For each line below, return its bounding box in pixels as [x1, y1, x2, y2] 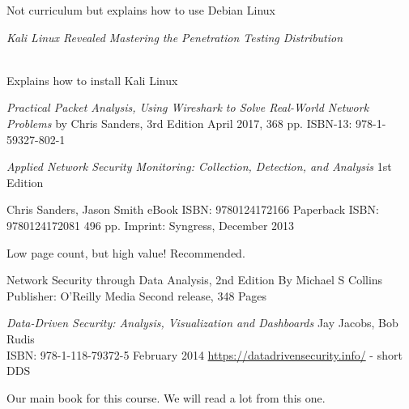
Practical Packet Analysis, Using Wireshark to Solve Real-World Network [6, 99, 369, 116]
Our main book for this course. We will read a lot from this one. [6, 389, 326, 406]
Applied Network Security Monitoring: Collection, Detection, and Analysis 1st [6, 158, 392, 175]
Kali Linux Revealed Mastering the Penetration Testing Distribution [6, 28, 343, 45]
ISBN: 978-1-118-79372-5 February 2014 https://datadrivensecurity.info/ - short [6, 346, 403, 363]
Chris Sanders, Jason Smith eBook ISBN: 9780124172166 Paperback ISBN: [6, 201, 379, 218]
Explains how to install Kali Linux [6, 71, 178, 88]
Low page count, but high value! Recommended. [6, 244, 245, 261]
